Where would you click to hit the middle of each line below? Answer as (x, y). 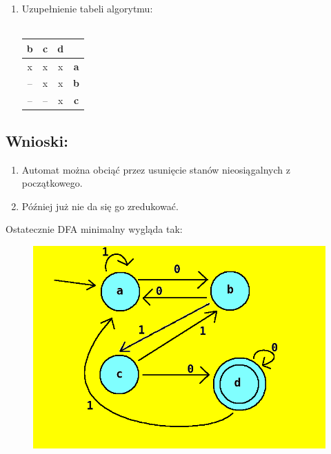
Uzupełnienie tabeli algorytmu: (87, 8)
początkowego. (52, 183)
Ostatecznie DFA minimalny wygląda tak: (94, 229)
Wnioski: (37, 140)
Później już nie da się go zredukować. (100, 206)
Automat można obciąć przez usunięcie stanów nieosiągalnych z (156, 169)
